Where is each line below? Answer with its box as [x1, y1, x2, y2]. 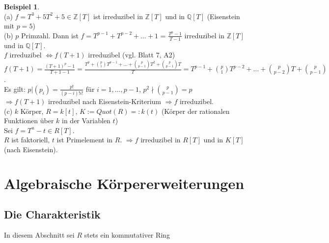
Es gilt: [4, 83, 26, 94]
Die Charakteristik [4, 207, 101, 222]
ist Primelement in [56, 135, 113, 145]
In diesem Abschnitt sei [4, 230, 75, 240]
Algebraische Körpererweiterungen [4, 173, 245, 193]
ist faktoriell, [11, 135, 50, 145]
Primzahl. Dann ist [21, 30, 79, 40]
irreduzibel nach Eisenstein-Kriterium [48, 96, 162, 107]
